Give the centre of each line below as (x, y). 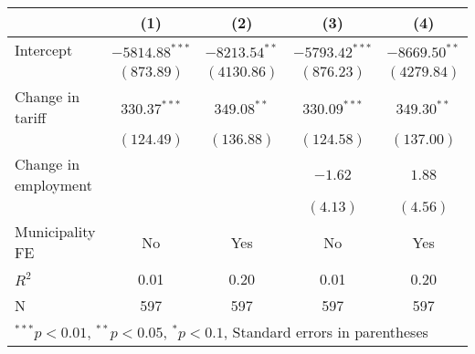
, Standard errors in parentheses (326, 332)
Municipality (55, 231)
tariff (31, 117)
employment (53, 185)
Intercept (44, 50)
